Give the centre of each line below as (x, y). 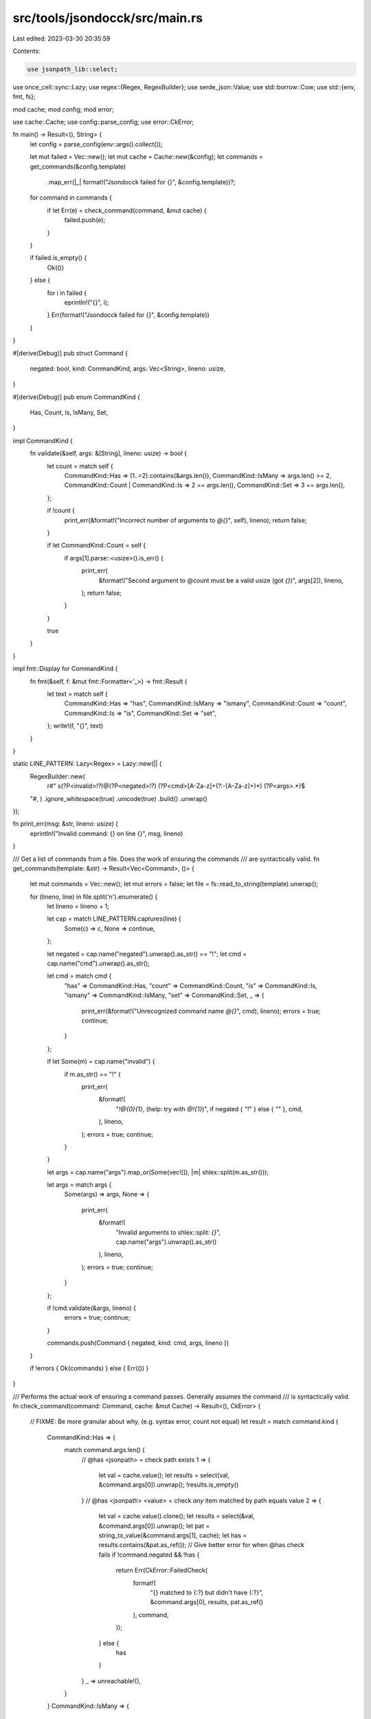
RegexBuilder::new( (58, 776)
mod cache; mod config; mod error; (63, 109)
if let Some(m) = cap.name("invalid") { (101, 1062)
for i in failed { (67, 293)
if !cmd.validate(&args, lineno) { (92, 1308)
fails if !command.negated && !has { (149, 1555)
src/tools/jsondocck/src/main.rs (108, 18)
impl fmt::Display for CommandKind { (65, 669)
